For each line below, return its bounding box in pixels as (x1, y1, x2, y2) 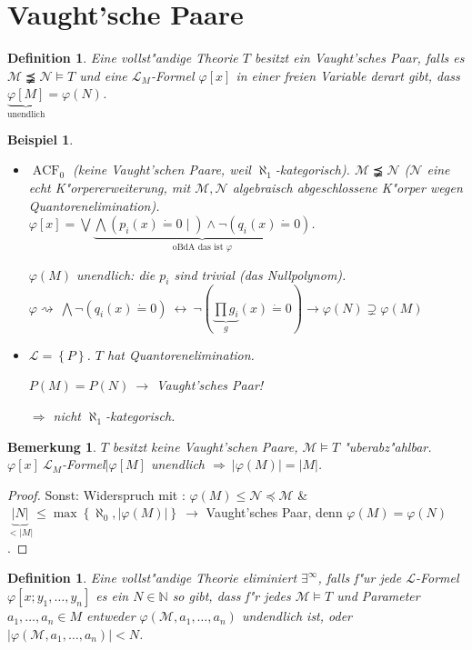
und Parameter (336, 586, 420, 605)
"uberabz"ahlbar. (344, 436, 432, 455)
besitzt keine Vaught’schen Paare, (112, 436, 298, 455)
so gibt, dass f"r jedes (172, 586, 291, 605)
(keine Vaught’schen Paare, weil (72, 160, 251, 179)
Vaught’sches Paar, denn (206, 503, 343, 522)
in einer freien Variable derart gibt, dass (236, 65, 460, 85)
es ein (95, 586, 129, 605)
